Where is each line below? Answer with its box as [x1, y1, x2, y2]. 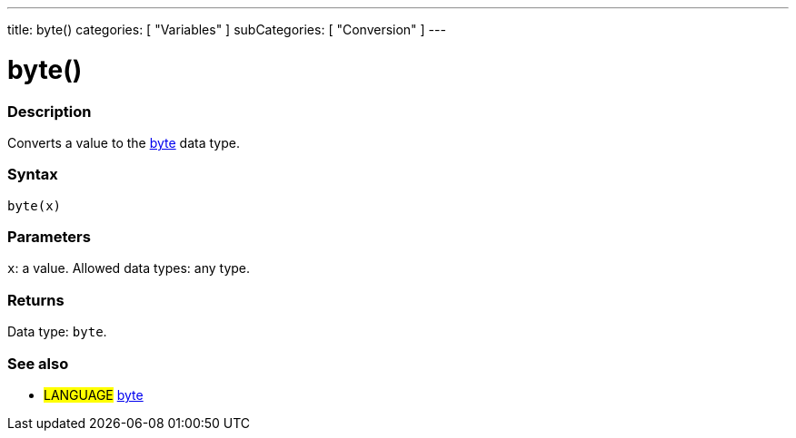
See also [7, 354, 69, 373]
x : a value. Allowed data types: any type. [7, 260, 251, 277]
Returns [7, 290, 65, 309]
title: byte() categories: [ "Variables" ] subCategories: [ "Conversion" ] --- [7, 22, 446, 37]
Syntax [7, 165, 58, 184]
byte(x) [7, 198, 62, 213]
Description [7, 102, 92, 121]
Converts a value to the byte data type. [7, 134, 240, 151]
